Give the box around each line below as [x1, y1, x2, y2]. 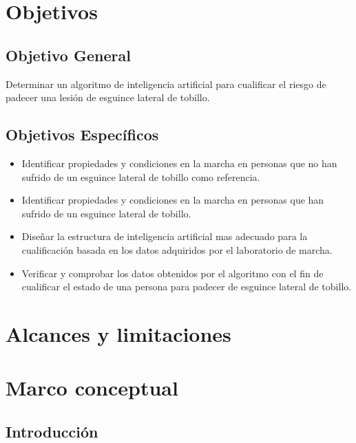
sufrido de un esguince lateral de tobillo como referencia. [21, 169, 260, 184]
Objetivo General [6, 44, 131, 65]
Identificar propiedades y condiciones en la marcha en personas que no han [21, 155, 337, 170]
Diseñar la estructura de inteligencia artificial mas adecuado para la [21, 229, 308, 244]
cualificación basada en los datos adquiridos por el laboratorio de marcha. [21, 242, 333, 257]
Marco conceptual [6, 374, 178, 402]
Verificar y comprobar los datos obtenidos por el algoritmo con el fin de [21, 266, 324, 280]
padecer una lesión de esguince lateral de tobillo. [6, 90, 210, 105]
